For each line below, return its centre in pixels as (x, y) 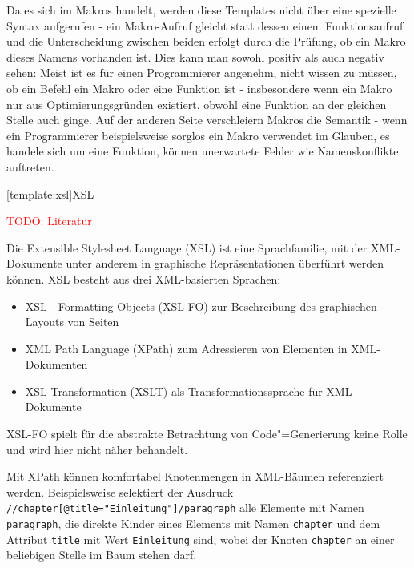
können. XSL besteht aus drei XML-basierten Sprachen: (144, 278)
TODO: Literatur (49, 221)
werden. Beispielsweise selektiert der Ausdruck (120, 491)
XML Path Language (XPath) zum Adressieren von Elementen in (186, 348)
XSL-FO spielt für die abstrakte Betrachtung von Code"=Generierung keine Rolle (207, 434)
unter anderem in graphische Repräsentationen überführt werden (225, 263)
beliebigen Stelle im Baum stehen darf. (102, 555)
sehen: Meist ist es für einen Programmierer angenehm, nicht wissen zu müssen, (202, 73)
